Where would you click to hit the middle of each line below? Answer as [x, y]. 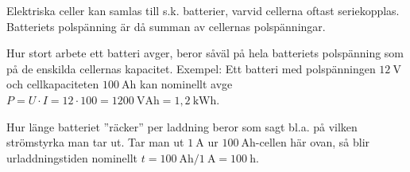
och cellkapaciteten [53, 84]
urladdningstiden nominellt [72, 157]
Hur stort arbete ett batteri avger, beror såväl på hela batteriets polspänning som [205, 53]
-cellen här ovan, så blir [313, 142]
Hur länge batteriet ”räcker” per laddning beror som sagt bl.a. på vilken [182, 126]
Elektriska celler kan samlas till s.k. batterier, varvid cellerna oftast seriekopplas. [203, 10]
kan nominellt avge [186, 84]
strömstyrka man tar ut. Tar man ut [95, 142]
